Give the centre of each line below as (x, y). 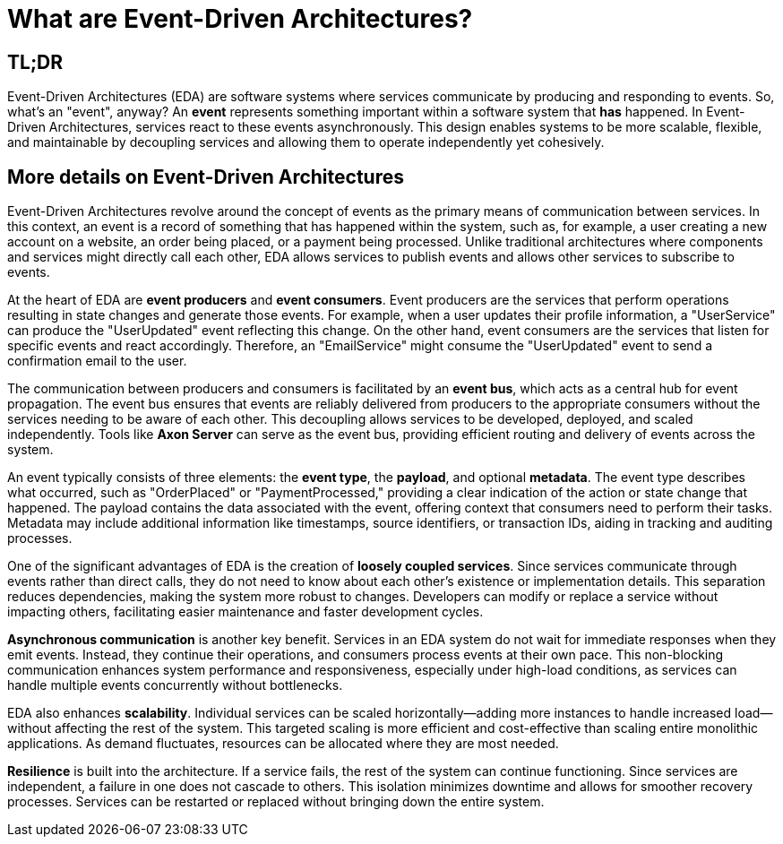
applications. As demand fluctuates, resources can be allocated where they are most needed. (283, 744)
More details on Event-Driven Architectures (206, 177)
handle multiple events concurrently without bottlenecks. (175, 685)
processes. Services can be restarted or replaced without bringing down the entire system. (276, 802)
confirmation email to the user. (97, 361)
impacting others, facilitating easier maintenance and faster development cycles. (245, 612)
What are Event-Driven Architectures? (240, 19)
